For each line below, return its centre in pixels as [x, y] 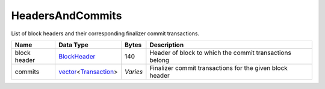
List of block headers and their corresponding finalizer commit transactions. [105, 33]
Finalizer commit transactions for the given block [219, 67]
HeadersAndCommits [67, 16]
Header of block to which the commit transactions [220, 53]
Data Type [73, 45]
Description [167, 45]
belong [159, 60]
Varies [134, 72]
